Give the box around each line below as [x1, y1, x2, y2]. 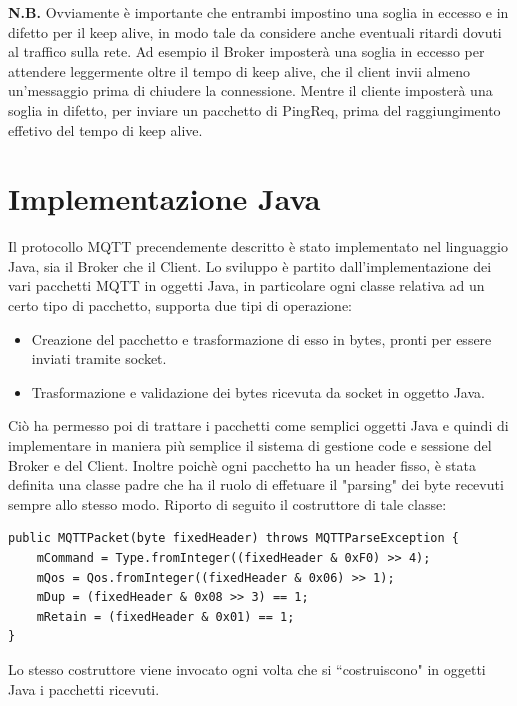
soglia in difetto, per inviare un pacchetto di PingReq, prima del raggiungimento [8, 99, 501, 120]
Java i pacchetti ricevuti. [8, 678, 160, 699]
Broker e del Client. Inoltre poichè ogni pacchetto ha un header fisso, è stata [8, 454, 476, 475]
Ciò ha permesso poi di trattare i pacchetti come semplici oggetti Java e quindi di [8, 415, 509, 436]
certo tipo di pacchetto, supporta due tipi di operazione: [8, 295, 353, 316]
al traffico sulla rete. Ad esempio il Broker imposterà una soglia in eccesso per [8, 41, 485, 62]
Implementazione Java [8, 178, 321, 219]
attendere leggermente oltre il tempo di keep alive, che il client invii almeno [8, 60, 471, 81]
